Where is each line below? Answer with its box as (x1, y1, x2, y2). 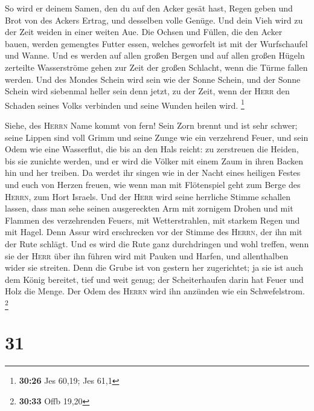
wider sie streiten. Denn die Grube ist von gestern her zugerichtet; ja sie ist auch (5, 261, 304, 274)
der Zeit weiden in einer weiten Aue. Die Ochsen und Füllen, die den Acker (5, 25, 283, 38)
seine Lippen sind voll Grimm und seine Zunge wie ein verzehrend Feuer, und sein (5, 131, 309, 143)
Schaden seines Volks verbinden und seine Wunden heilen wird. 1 (5, 97, 245, 111)
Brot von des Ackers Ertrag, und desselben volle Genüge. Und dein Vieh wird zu (5, 13, 303, 26)
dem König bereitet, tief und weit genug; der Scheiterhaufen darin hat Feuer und (5, 273, 304, 285)
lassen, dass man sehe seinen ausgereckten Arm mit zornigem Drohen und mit (5, 202, 293, 215)
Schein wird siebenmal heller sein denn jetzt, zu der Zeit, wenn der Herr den (5, 85, 290, 97)
